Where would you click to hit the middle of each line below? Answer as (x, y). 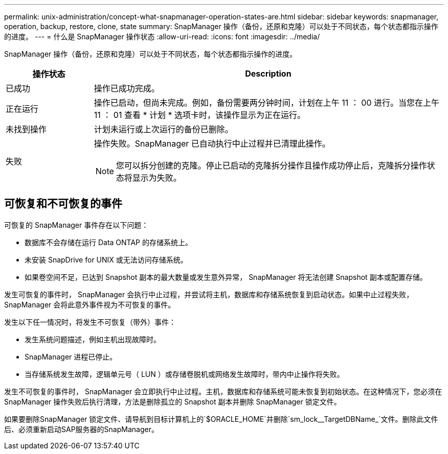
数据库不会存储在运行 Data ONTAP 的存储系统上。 (108, 242)
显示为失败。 (157, 178)
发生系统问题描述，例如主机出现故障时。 (93, 339)
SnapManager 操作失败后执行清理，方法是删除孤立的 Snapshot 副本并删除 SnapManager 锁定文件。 (173, 401)
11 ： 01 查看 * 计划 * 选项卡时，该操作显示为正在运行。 (199, 115)
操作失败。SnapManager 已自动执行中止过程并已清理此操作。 (212, 144)
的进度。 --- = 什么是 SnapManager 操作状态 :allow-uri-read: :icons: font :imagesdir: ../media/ (162, 37)
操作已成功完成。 (127, 88)
